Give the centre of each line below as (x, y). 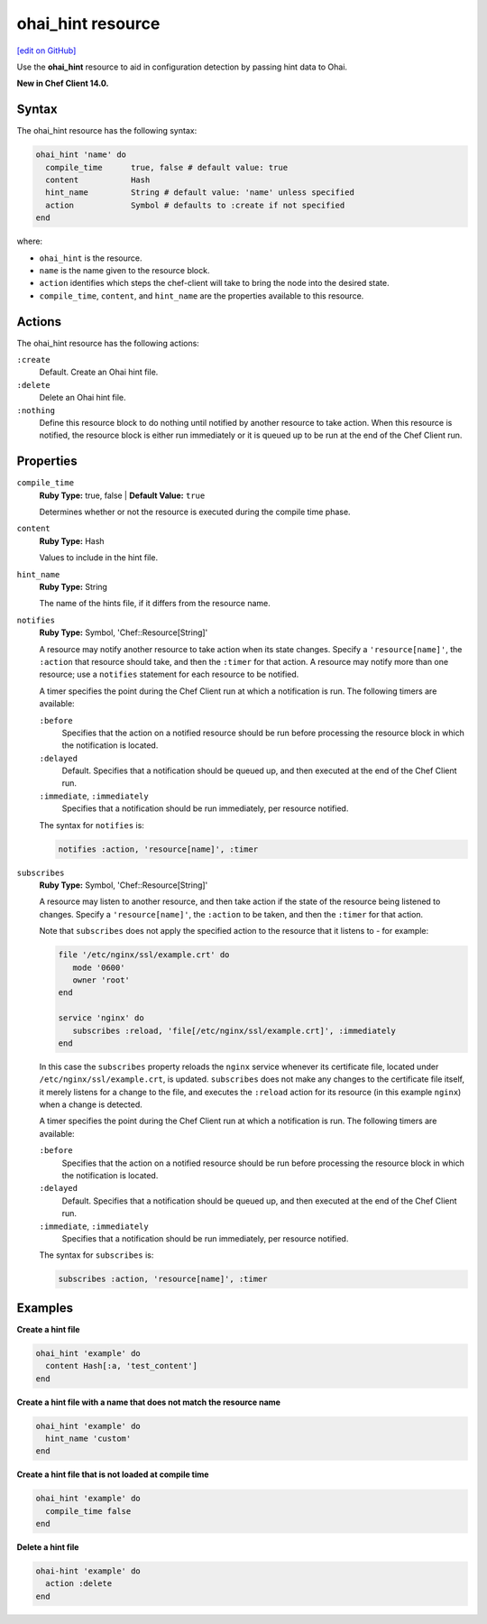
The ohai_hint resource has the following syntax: (107, 131)
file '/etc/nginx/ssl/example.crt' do (144, 955)
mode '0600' (99, 967)
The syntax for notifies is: (92, 825)
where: (30, 241)
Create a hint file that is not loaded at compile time (113, 1474)
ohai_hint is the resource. (91, 258)
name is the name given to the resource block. (124, 270)
